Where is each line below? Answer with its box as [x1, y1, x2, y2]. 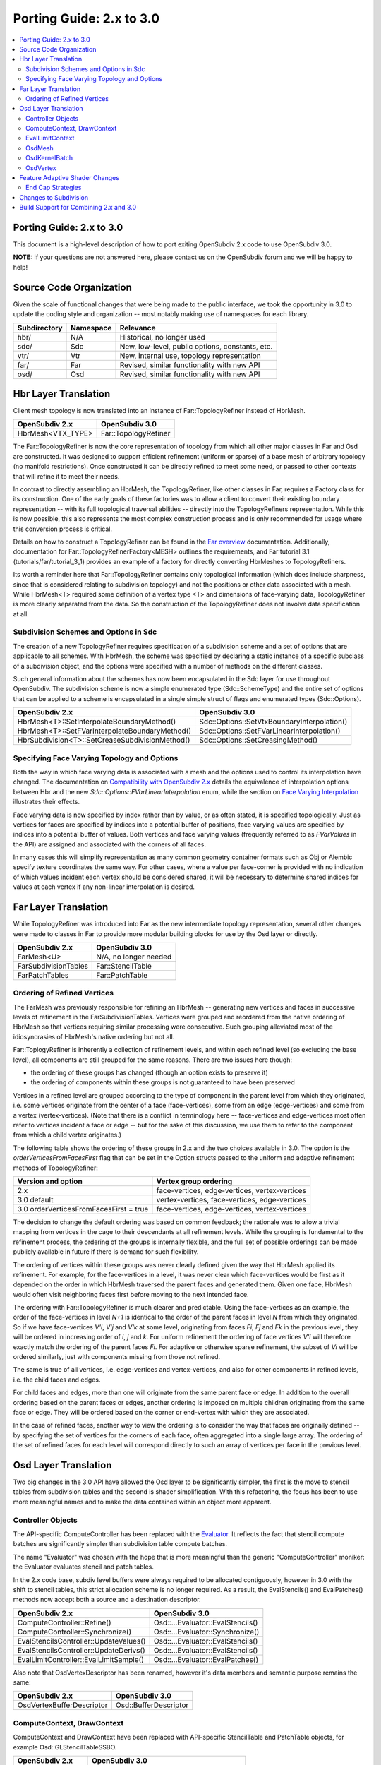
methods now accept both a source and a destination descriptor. [13, 1596, 201, 1604]
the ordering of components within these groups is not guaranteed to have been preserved [30, 1078, 296, 1087]
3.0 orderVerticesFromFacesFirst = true [17, 1204, 149, 1214]
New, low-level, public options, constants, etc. [119, 341, 273, 351]
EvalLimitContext [25, 134, 75, 143]
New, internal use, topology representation [119, 350, 261, 360]
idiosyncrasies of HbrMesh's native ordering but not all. [13, 1032, 175, 1041]
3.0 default [17, 1195, 54, 1204]
